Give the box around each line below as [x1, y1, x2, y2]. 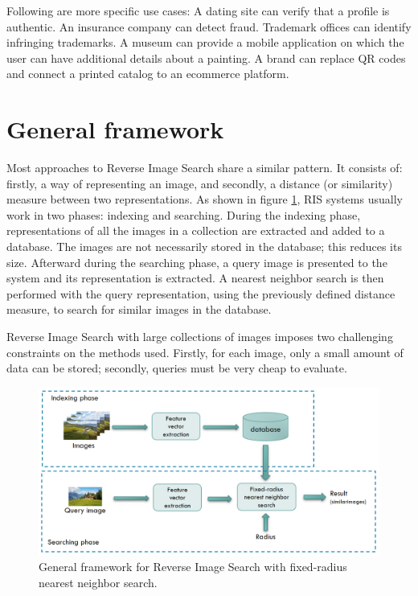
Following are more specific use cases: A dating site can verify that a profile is [6, 2, 390, 18]
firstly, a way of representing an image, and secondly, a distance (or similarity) [6, 175, 393, 191]
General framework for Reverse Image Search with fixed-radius [39, 558, 347, 575]
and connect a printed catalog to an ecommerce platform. [6, 65, 289, 82]
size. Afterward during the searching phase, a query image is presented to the [6, 253, 387, 270]
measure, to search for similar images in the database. [6, 301, 272, 318]
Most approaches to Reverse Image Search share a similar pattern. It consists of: [6, 159, 403, 176]
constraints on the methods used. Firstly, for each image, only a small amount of [6, 343, 404, 360]
